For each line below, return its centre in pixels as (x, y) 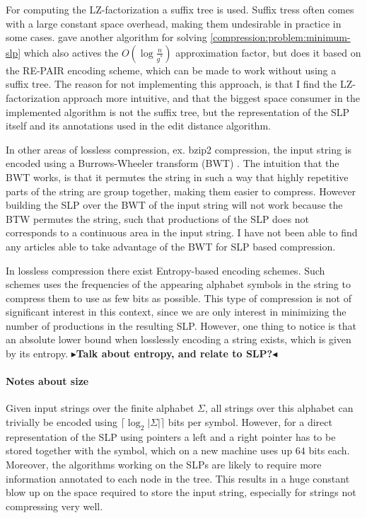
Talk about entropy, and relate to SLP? (174, 353)
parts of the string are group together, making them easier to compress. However (181, 191)
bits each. (329, 450)
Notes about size (47, 381)
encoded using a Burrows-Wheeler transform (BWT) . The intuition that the (173, 163)
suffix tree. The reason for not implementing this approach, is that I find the (171, 84)
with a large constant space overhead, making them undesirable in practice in (174, 23)
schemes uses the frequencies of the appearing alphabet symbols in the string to (178, 284)
